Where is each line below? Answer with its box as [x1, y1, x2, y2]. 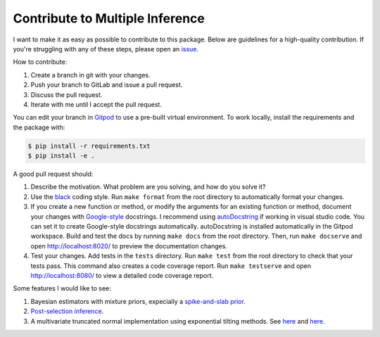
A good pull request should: [13, 170, 94, 179]
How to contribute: [13, 58, 68, 66]
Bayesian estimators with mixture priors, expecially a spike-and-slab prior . [30, 297, 246, 305]
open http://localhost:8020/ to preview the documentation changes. [30, 241, 228, 250]
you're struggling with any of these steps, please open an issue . [13, 44, 198, 53]
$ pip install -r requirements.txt [27, 141, 151, 150]
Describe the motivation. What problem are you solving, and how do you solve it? [30, 183, 266, 191]
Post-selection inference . [30, 307, 104, 316]
